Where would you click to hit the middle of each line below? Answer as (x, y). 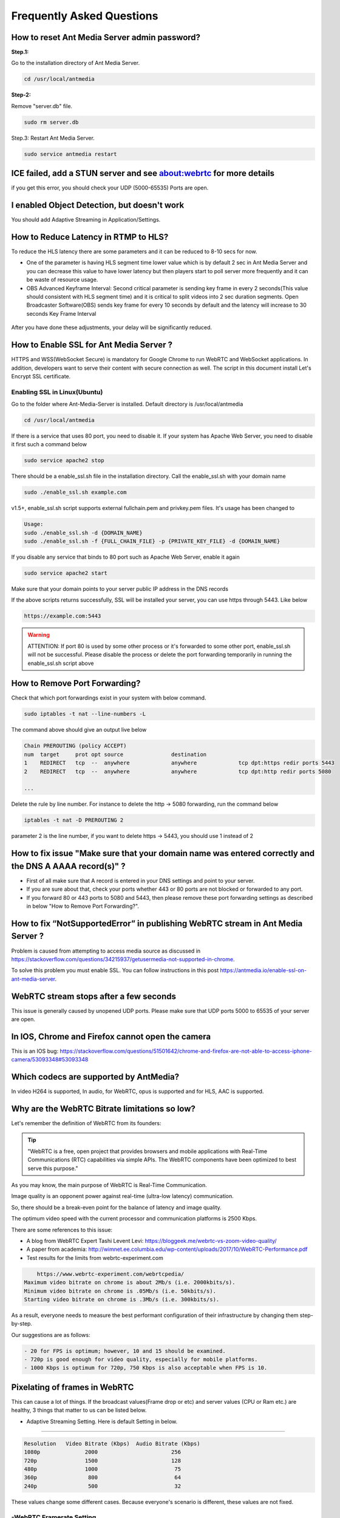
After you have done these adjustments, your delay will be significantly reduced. (112, 327)
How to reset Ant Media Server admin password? (106, 37)
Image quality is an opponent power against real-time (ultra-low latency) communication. (122, 1196)
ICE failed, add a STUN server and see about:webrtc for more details (143, 173)
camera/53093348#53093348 (50, 1060)
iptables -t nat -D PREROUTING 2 (74, 820)
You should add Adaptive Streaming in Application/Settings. (86, 220)
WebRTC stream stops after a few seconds (93, 996)
